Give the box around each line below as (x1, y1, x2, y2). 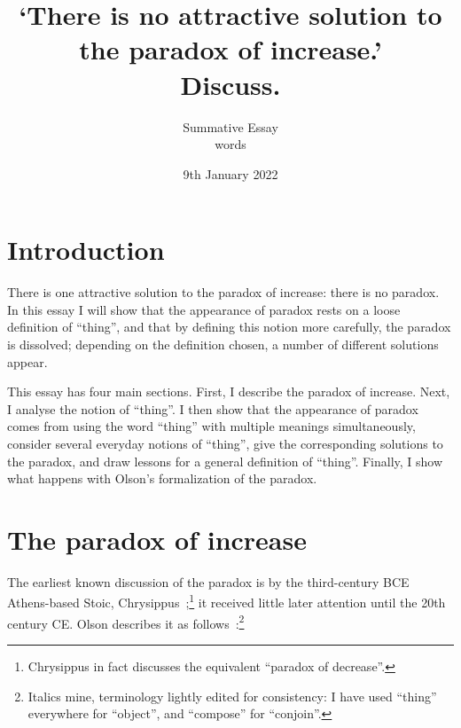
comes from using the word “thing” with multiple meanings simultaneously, (7, 417, 416, 435)
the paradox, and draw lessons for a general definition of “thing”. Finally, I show (7, 451, 443, 470)
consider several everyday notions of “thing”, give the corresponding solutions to (7, 434, 443, 452)
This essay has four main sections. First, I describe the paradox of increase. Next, (7, 382, 450, 401)
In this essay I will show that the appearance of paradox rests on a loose (7, 300, 401, 318)
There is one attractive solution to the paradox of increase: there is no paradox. (7, 283, 440, 301)
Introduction (7, 231, 165, 268)
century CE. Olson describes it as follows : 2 (7, 611, 245, 632)
